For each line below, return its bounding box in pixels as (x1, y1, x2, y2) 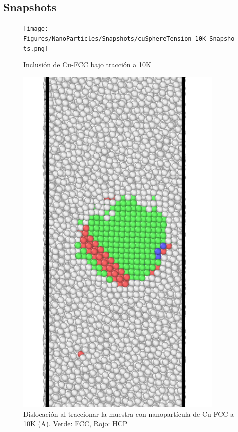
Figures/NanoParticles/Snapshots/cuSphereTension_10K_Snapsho (23, 35, 235, 42)
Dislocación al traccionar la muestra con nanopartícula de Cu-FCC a (23, 408, 234, 419)
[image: (23, 25, 49, 33)
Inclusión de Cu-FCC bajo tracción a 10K (23, 59, 151, 70)
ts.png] (23, 45, 49, 52)
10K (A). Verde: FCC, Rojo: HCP (23, 418, 128, 429)
